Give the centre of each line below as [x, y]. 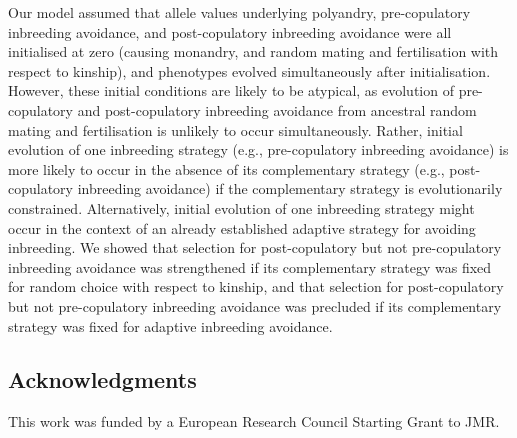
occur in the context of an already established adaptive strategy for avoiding [242, 227]
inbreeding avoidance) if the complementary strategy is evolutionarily [290, 188]
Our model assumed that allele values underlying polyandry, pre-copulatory [239, 12]
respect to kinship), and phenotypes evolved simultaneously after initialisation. [249, 70]
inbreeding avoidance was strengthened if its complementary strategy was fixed [250, 266]
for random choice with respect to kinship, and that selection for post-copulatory [256, 286]
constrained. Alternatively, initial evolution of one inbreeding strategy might [241, 207]
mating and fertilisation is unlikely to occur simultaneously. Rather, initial [235, 129]
